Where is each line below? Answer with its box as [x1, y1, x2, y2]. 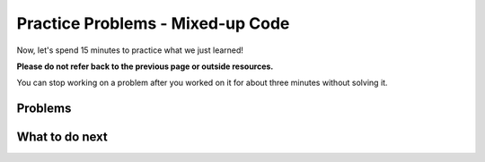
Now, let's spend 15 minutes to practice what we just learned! [16, 45, 244, 55]
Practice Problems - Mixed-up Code [16, 13, 290, 33]
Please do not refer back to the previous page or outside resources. [16, 61, 274, 72]
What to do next [16, 130, 108, 145]
